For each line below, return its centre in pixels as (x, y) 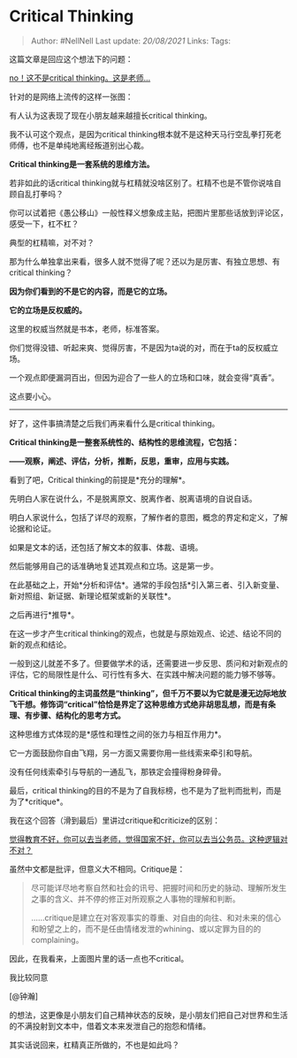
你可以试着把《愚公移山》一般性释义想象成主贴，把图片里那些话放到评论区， (148, 212)
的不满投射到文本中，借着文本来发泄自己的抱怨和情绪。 (110, 1026)
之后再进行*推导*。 (44, 614)
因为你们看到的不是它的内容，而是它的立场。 (91, 291)
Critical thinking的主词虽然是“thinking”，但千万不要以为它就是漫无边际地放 (148, 693)
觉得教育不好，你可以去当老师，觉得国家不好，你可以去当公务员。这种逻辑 (145, 839)
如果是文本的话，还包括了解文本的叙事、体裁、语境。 (106, 547)
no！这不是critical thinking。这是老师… (80, 78)
